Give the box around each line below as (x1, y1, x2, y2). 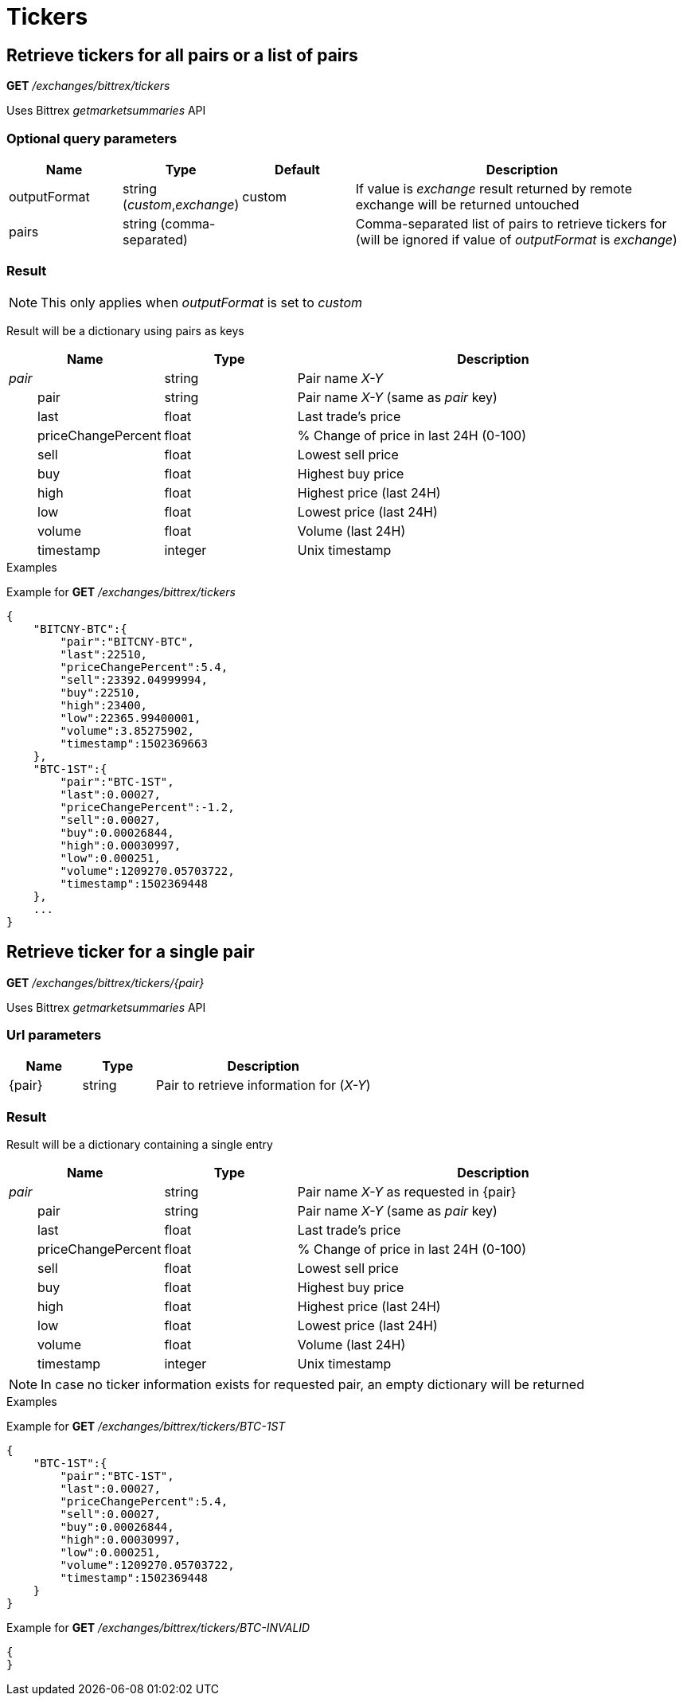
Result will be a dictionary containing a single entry (6, 1138, 273, 1152)
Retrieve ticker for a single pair (6, 942, 255, 962)
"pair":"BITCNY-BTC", (60, 634, 195, 648)
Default (275, 161, 320, 178)
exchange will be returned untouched (355, 196, 580, 213)
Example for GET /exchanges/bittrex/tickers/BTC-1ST (6, 1419, 286, 1434)
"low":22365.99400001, (60, 711, 201, 724)
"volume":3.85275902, (60, 724, 195, 737)
